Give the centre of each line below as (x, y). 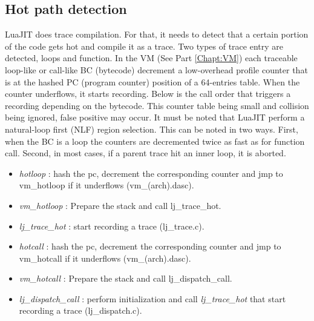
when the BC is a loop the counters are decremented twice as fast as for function (155, 141)
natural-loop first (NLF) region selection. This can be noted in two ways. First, (152, 129)
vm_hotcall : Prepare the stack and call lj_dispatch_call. (126, 278)
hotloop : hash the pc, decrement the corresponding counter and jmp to (151, 173)
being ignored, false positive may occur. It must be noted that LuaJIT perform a (155, 117)
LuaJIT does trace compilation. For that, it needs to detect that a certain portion (157, 34)
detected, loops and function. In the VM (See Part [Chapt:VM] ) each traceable (151, 58)
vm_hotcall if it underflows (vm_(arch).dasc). (105, 258)
